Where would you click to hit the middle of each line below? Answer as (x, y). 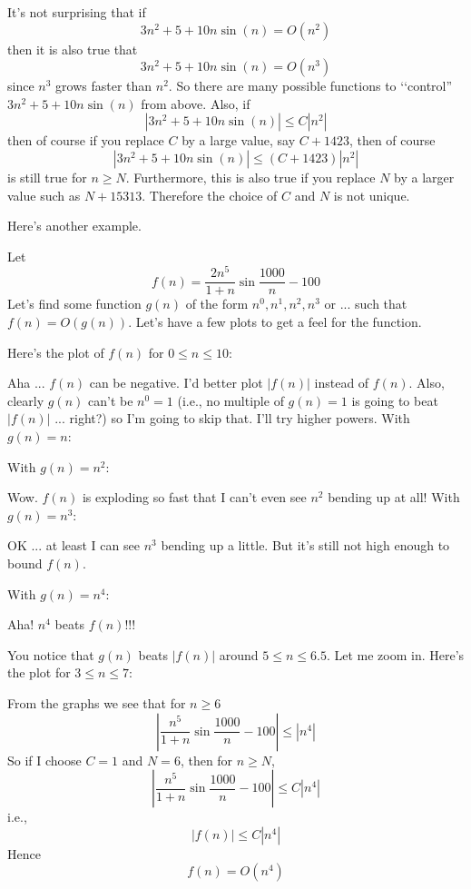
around (239, 654)
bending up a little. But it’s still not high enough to (305, 545)
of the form (217, 304)
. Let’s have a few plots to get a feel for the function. (275, 322)
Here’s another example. (74, 226)
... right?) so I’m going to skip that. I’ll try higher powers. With (232, 418)
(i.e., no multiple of (231, 400)
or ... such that (366, 304)
